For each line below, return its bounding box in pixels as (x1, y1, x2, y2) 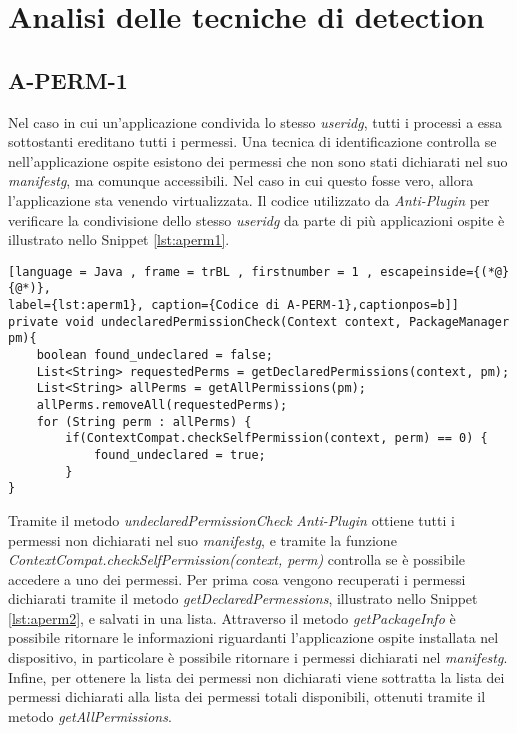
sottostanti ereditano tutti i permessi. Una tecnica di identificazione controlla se (8, 131, 497, 152)
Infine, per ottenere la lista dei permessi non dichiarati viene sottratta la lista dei (8, 666, 505, 687)
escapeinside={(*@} (380, 264, 510, 279)
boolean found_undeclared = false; (36, 348, 273, 363)
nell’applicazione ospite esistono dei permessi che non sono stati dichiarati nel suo (8, 150, 508, 171)
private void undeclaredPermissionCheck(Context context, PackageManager (8, 314, 510, 329)
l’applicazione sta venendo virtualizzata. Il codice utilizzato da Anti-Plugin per (8, 189, 490, 210)
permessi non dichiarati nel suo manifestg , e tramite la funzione (8, 529, 397, 550)
